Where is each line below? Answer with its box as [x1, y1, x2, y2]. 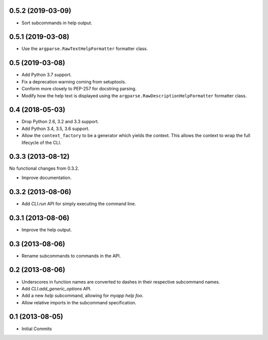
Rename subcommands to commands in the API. [21, 253, 121, 259]
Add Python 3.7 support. [21, 72, 72, 78]
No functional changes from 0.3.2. [9, 165, 79, 171]
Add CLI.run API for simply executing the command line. [21, 201, 136, 206]
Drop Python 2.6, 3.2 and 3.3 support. [21, 119, 99, 125]
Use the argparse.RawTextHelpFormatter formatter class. [21, 46, 148, 52]
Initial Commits [21, 326, 52, 332]
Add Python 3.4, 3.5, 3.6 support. [21, 126, 90, 132]
